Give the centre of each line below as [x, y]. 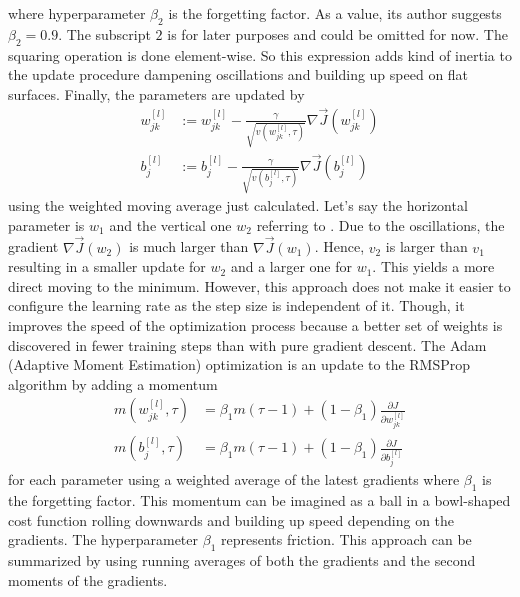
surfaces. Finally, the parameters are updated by [156, 93]
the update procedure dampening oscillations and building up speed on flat [238, 74]
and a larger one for [291, 266]
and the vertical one [170, 224]
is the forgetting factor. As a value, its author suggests [335, 13]
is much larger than [189, 246]
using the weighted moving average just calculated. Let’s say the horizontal [238, 205]
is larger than [426, 246]
